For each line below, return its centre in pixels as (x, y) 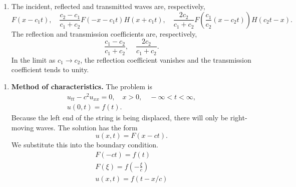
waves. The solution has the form (87, 127)
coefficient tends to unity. (50, 69)
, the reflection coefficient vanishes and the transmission (166, 59)
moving (23, 127)
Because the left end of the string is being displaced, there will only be (120, 118)
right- (239, 118)
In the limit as (33, 59)
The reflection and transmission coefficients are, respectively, (104, 33)
